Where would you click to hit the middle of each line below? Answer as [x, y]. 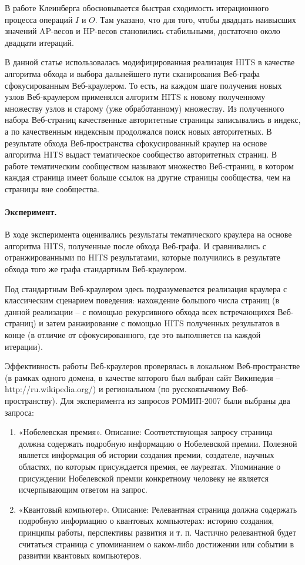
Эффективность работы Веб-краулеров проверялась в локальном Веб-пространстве [152, 366]
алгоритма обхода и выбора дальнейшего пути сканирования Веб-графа [132, 73]
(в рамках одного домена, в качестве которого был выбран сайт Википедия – [143, 377]
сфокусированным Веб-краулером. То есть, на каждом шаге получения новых [143, 85]
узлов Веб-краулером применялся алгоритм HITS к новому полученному [135, 97]
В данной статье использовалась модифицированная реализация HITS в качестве [150, 62]
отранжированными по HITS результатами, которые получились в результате [143, 257]
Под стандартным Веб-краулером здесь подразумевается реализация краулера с [146, 288]
